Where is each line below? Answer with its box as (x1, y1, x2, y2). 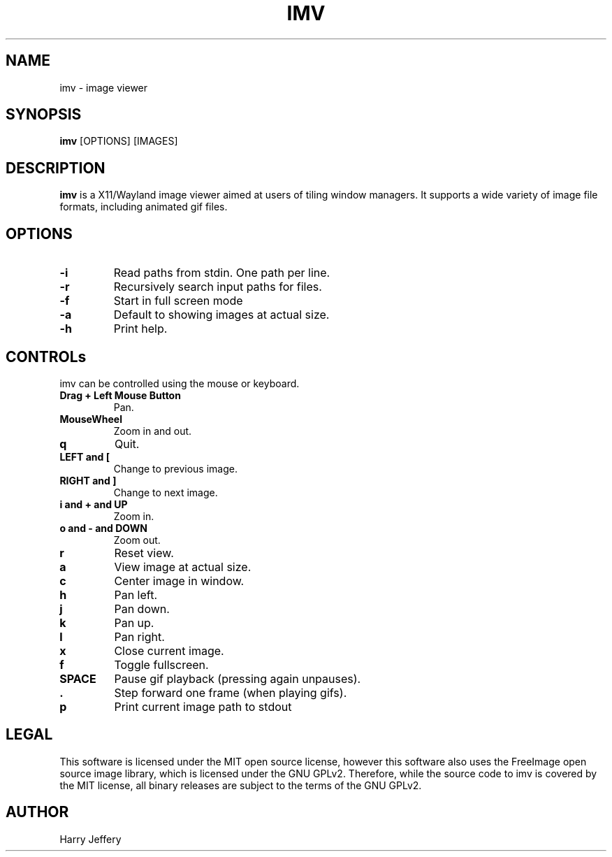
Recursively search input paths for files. (113, 280, 322, 294)
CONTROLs (6, 347, 87, 366)
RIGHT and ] (59, 474, 117, 487)
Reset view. (114, 545, 174, 560)
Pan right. (114, 629, 165, 644)
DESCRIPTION (6, 159, 105, 177)
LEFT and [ (59, 450, 110, 463)
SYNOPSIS (6, 106, 82, 124)
